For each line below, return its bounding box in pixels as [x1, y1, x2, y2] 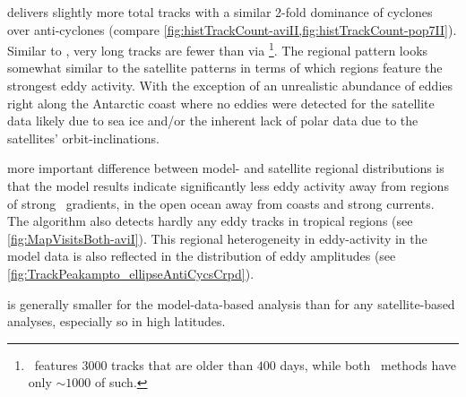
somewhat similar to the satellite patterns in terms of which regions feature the [7, 58, 443, 77]
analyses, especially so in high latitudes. [7, 312, 226, 331]
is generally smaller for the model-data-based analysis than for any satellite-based [7, 294, 455, 313]
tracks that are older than [111, 355, 254, 374]
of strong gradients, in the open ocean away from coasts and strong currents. [7, 194, 435, 212]
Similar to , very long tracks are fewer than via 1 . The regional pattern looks [7, 39, 428, 59]
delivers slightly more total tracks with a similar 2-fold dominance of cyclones [7, 3, 433, 21]
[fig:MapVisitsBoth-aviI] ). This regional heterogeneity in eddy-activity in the [7, 229, 427, 247]
